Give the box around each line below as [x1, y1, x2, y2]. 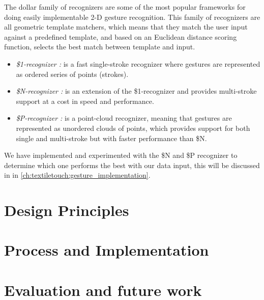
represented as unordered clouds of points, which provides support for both [16, 122, 250, 133]
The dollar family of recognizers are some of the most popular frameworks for [4, 2, 246, 12]
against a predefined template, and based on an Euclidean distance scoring [4, 31, 237, 42]
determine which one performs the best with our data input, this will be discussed [4, 159, 260, 170]
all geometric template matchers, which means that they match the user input [4, 21, 248, 32]
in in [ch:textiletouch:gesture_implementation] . [4, 170, 151, 180]
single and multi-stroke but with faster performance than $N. [16, 132, 207, 143]
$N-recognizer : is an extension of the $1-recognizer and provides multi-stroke [16, 86, 257, 96]
